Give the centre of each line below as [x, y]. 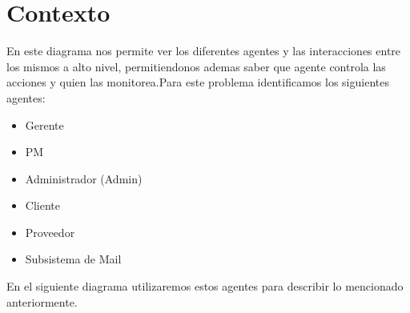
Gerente [44, 124]
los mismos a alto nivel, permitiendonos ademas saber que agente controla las [196, 66]
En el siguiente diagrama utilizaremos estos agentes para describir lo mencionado [205, 286]
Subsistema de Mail [73, 259]
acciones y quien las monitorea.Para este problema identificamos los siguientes [198, 82]
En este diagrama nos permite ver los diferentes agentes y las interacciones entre [204, 51]
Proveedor [50, 232]
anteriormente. [42, 301]
